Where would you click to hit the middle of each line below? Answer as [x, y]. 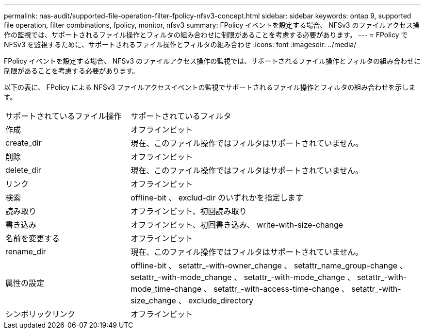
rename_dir [26, 251]
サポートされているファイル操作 [64, 116]
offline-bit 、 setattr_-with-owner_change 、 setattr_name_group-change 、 [269, 266]
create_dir [24, 143]
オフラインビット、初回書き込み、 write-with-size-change [237, 225]
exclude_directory [221, 300]
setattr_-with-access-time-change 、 [281, 289]
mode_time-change [166, 289]
